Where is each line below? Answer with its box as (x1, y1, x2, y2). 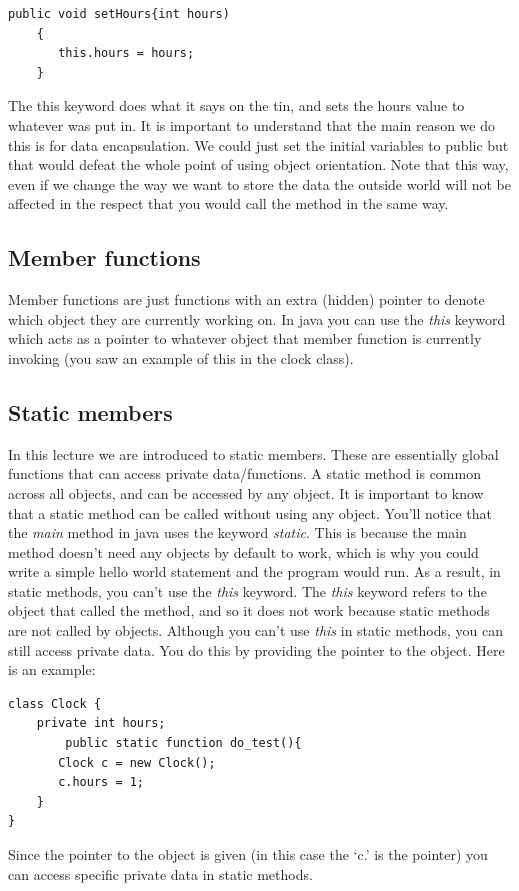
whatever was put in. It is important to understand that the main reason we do (8, 114, 495, 135)
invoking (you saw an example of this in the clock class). (8, 347, 354, 368)
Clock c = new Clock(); (58, 755, 216, 770)
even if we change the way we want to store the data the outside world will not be (8, 173, 511, 194)
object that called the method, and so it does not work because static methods (8, 600, 490, 621)
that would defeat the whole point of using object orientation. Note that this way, (8, 154, 509, 175)
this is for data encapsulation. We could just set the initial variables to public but (8, 134, 509, 155)
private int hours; (36, 716, 166, 731)
